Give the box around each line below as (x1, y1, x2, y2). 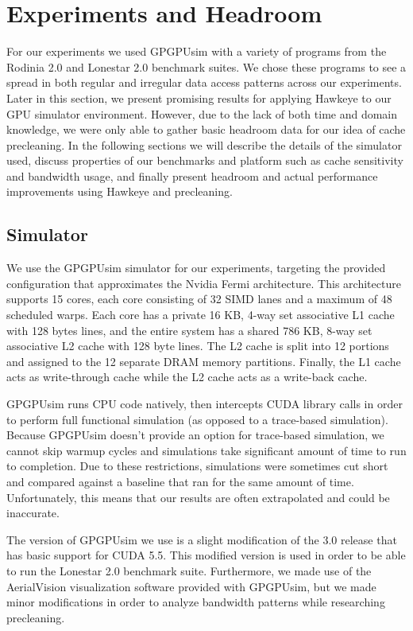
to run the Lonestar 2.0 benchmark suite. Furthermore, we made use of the (6, 562, 372, 578)
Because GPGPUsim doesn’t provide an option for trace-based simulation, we (6, 427, 384, 443)
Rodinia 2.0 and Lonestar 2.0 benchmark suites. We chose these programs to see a (6, 58, 407, 75)
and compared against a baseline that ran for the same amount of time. (6, 473, 354, 489)
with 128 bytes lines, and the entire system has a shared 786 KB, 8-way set (6, 321, 372, 338)
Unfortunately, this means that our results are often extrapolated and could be (6, 489, 390, 505)
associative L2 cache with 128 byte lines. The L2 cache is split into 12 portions (6, 337, 389, 354)
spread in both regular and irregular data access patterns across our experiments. (6, 74, 402, 91)
